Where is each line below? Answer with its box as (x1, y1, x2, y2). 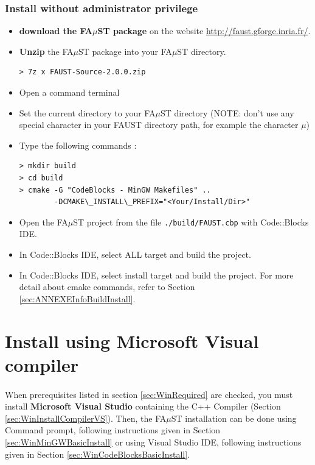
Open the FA (19, 215, 68, 228)
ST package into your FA (78, 44, 172, 57)
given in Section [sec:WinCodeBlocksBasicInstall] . (5, 447, 190, 460)
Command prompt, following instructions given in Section (5, 424, 221, 436)
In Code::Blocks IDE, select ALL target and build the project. (19, 248, 251, 260)
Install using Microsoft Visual (5, 328, 259, 353)
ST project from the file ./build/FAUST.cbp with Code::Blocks (73, 215, 309, 228)
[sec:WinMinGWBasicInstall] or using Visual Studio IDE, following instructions (5, 435, 302, 448)
